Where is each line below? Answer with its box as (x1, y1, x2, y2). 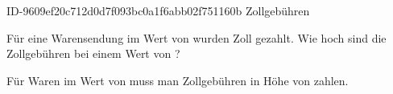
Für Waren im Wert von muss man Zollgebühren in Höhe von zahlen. (6, 72, 349, 88)
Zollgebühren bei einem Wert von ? (6, 45, 180, 62)
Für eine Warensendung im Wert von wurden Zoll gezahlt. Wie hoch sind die (6, 29, 387, 46)
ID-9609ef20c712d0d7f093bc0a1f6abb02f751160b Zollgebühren (6, 2, 310, 18)
